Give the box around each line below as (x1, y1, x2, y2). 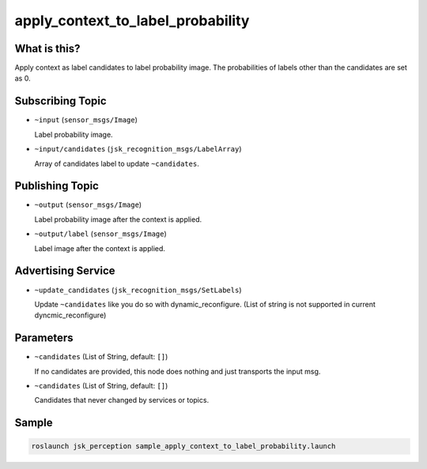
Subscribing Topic (14, 95, 107, 108)
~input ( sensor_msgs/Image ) (34, 115, 138, 125)
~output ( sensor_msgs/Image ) (34, 200, 142, 209)
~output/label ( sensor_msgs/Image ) (34, 229, 168, 238)
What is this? (14, 42, 81, 55)
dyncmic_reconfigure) (34, 310, 107, 320)
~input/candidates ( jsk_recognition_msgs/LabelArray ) (34, 144, 242, 154)
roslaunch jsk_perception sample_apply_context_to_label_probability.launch (31, 442, 336, 451)
